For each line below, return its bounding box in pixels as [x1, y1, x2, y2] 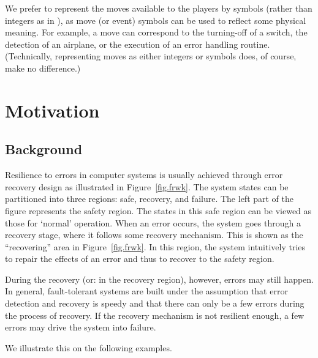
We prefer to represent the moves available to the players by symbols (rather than [5, 2, 312, 14]
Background [5, 140, 83, 158]
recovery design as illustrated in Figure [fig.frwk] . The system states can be [5, 180, 289, 193]
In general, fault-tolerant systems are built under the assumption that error [5, 285, 288, 297]
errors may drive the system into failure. [5, 321, 156, 334]
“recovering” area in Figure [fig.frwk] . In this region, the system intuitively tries [5, 240, 306, 253]
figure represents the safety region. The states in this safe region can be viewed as [5, 204, 312, 217]
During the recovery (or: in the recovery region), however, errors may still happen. [5, 272, 314, 285]
